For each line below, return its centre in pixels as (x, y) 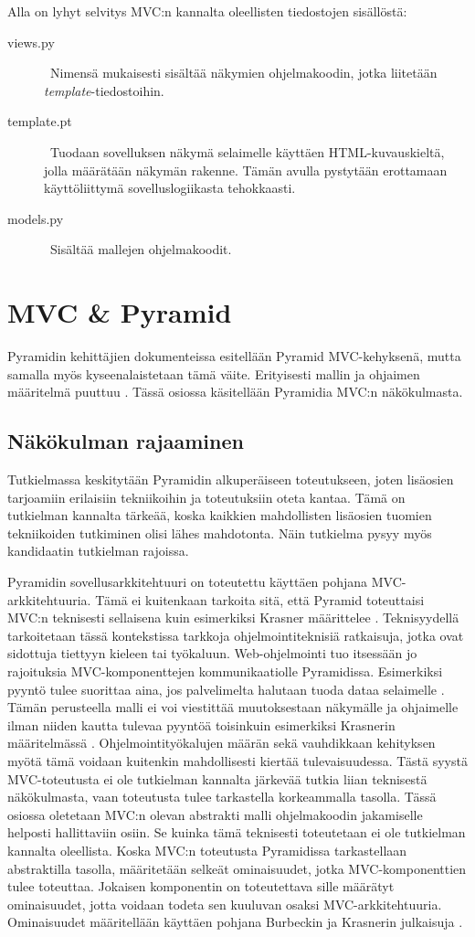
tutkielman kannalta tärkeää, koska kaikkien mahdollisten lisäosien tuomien (220, 515)
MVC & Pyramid (120, 312)
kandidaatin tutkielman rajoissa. (98, 551)
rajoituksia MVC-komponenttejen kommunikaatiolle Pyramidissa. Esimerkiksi (225, 671)
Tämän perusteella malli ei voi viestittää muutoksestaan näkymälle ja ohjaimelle (233, 707)
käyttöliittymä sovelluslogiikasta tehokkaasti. (170, 188)
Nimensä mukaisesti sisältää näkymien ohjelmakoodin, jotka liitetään (243, 73)
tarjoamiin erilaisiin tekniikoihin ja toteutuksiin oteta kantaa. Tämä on (206, 497)
